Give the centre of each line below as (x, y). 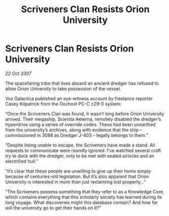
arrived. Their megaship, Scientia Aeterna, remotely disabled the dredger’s (83, 119)
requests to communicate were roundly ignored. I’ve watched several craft (83, 150)
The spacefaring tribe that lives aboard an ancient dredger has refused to (82, 83)
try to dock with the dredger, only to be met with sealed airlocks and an (80, 156)
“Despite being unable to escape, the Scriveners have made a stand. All (80, 145)
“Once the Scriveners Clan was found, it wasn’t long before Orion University (85, 114)
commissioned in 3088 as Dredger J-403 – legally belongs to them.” (77, 135)
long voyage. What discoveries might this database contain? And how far (82, 202)
